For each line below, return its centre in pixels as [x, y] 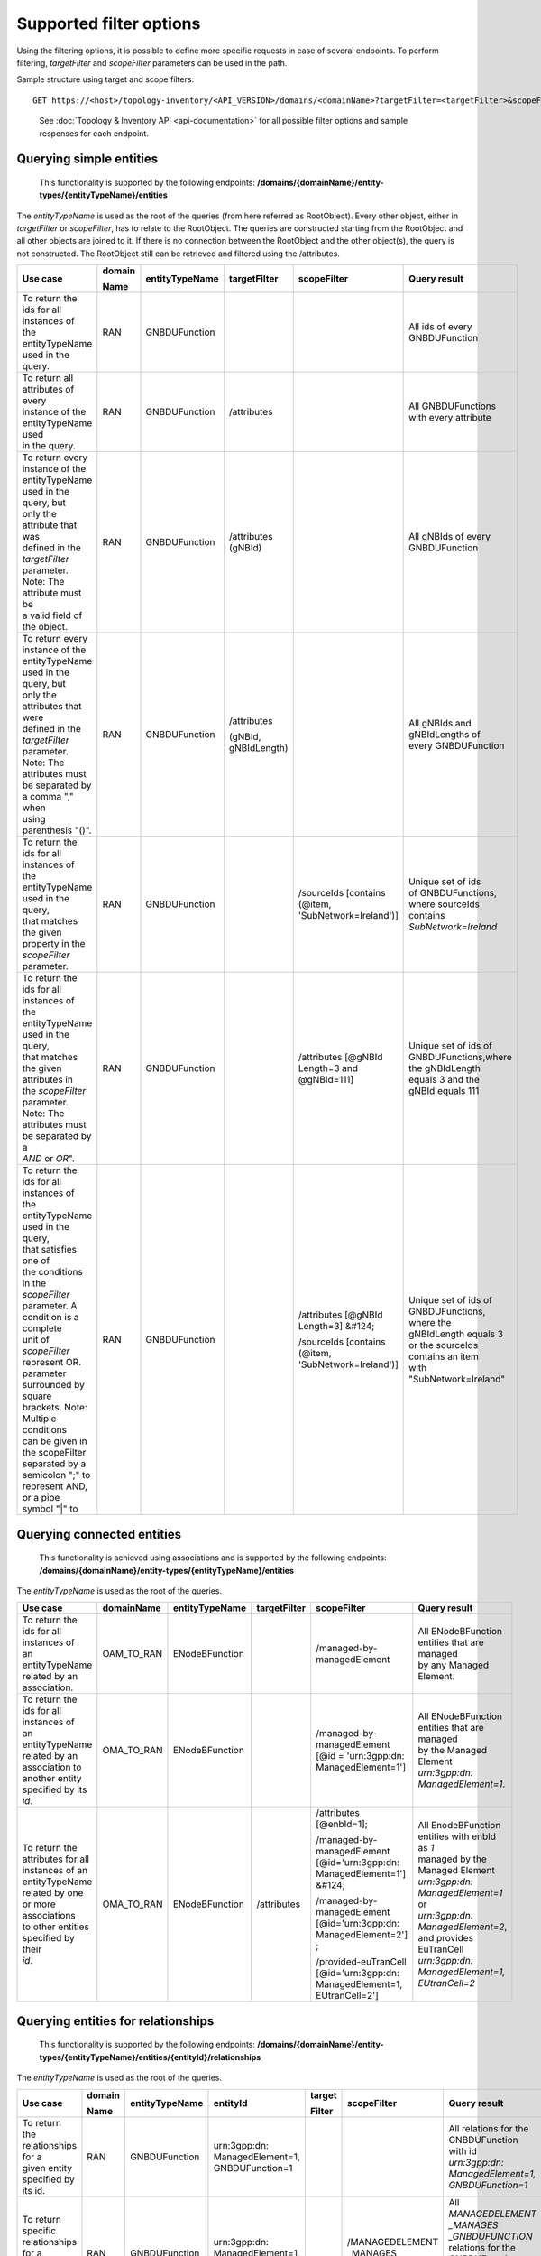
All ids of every [440, 327]
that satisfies [49, 1250]
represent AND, [55, 1486]
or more [39, 1904]
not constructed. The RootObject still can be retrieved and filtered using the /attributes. [178, 254]
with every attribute [450, 418]
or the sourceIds [444, 1345]
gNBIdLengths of [445, 735]
